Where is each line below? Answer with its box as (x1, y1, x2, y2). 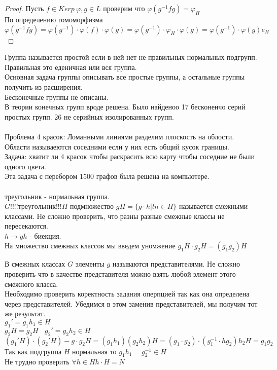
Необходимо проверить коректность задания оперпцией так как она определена (5, 288, 250, 299)
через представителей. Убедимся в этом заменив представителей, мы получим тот (5, 298, 258, 309)
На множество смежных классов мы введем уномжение (5, 240, 176, 251)
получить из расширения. (5, 81, 83, 92)
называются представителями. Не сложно (112, 258, 240, 269)
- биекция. (29, 230, 61, 241)
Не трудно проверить (5, 356, 70, 367)
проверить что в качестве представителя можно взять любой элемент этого (5, 269, 236, 279)
